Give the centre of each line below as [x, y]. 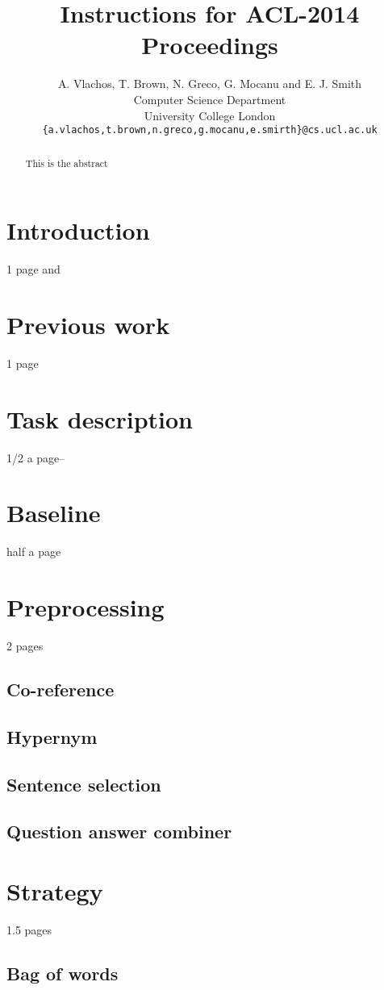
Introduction [78, 230]
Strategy [55, 890]
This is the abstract [67, 163]
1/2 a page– [36, 457]
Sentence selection [84, 784]
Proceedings [210, 45]
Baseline [54, 513]
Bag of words [63, 973]
